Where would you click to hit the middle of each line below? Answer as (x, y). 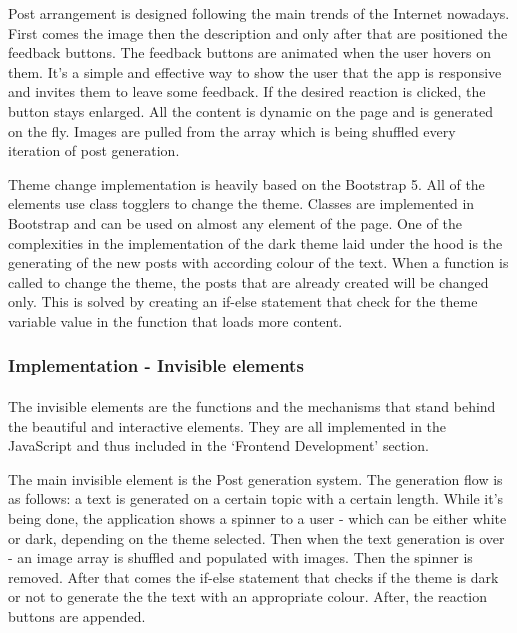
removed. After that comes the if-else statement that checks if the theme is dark (253, 576)
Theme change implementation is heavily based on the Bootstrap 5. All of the (246, 183)
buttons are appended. (77, 615)
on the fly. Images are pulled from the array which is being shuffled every (232, 130)
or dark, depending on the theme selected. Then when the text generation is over (256, 537)
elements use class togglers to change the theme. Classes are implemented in (241, 203)
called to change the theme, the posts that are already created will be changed (248, 281)
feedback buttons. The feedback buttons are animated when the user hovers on (250, 52)
